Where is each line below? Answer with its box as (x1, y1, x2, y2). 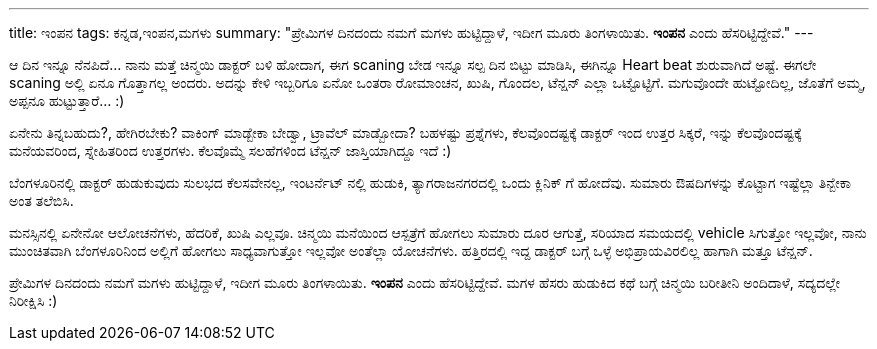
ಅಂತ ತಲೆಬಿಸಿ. (9, 192, 74, 209)
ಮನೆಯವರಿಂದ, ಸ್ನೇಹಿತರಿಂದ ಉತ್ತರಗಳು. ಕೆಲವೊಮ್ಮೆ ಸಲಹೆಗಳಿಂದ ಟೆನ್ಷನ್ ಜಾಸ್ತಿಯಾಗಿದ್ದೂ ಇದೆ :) (9, 142, 452, 159)
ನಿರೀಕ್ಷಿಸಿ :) (9, 292, 58, 309)
